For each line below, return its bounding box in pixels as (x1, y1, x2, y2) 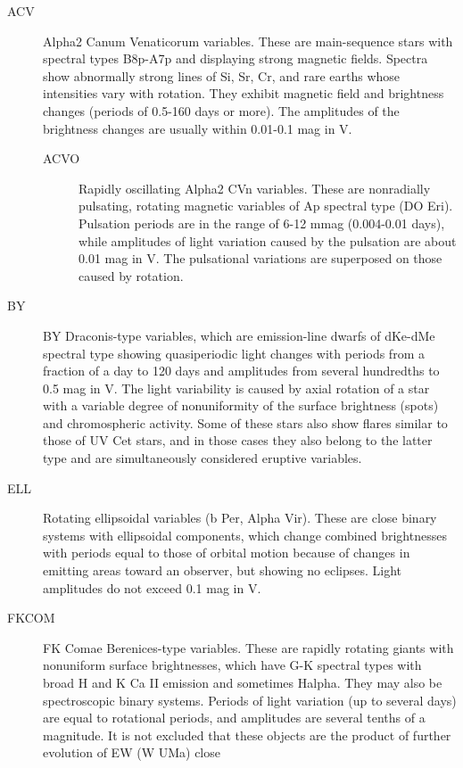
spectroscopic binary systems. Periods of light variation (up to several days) (43, 690, 457, 709)
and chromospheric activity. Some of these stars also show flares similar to (43, 413, 448, 432)
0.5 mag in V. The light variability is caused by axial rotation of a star (43, 378, 430, 397)
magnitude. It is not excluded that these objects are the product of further (43, 725, 451, 744)
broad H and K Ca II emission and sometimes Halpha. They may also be (43, 673, 442, 691)
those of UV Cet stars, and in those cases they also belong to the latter (43, 431, 433, 450)
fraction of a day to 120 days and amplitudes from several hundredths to (43, 361, 440, 380)
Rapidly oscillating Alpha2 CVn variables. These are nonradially (79, 178, 431, 197)
